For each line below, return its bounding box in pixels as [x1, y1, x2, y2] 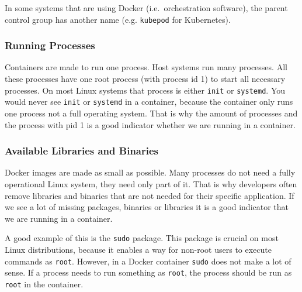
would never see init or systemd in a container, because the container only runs [5, 95, 293, 108]
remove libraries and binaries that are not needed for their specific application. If [5, 189, 294, 201]
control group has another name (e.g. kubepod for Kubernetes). [5, 13, 231, 25]
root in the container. [5, 277, 84, 290]
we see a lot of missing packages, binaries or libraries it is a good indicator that [5, 201, 289, 213]
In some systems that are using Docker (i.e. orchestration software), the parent [5, 2, 288, 13]
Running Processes [5, 38, 95, 53]
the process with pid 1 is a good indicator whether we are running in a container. [5, 118, 296, 130]
